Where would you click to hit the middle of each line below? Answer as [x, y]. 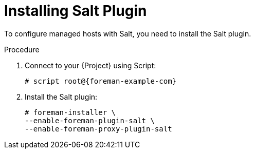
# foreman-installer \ [70, 112]
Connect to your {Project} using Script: [90, 65]
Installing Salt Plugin [76, 11]
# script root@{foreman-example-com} [101, 81]
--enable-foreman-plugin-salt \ [90, 120]
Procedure [22, 49]
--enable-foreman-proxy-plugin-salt [98, 129]
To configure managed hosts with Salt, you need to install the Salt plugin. [128, 33]
